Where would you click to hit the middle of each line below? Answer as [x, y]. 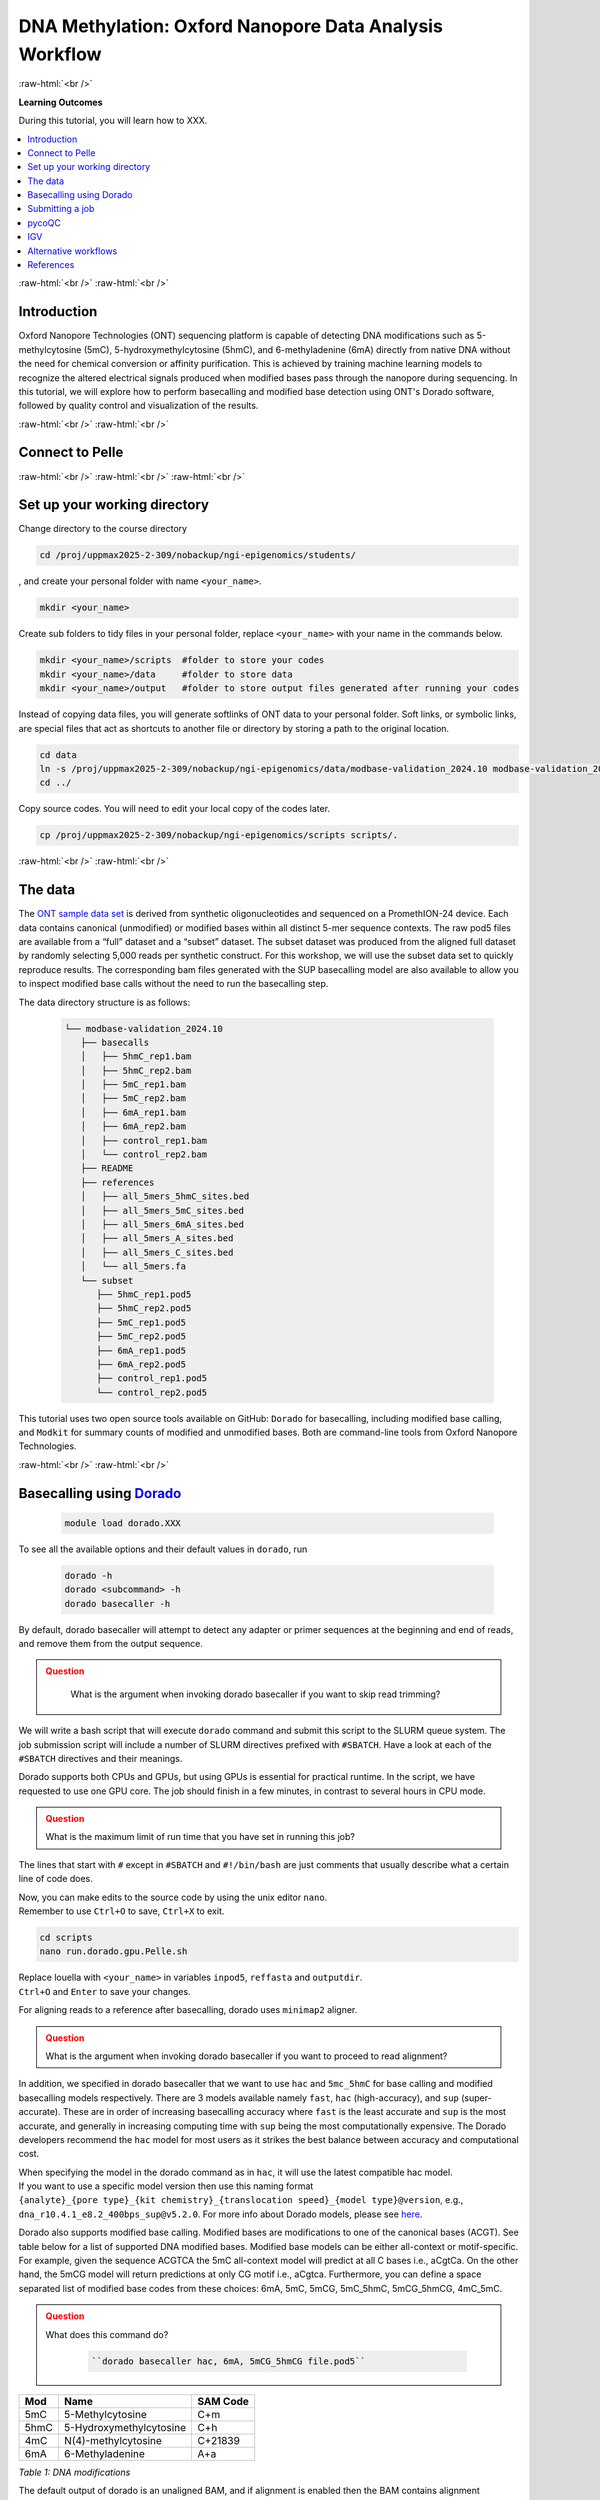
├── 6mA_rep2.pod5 [141, 1364]
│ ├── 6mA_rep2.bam [133, 1126]
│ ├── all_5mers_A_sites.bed [157, 1238]
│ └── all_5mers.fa [133, 1266]
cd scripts [66, 1938]
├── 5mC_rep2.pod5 [141, 1336]
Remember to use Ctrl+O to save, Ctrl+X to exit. [121, 1911]
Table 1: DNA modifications [74, 2472]
